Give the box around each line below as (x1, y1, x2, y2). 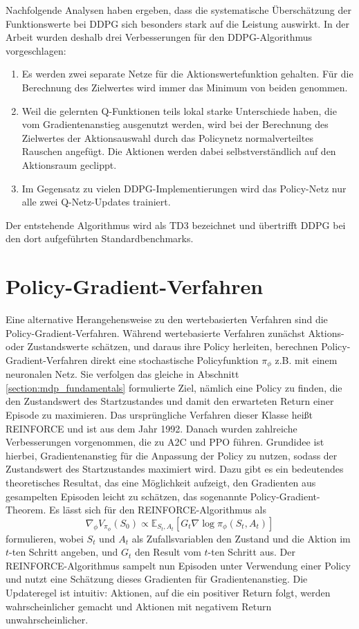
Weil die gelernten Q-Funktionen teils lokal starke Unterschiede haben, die (21, 103, 337, 118)
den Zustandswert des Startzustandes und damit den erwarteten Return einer (6, 394, 334, 408)
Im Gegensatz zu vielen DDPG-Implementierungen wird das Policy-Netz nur (21, 181, 347, 195)
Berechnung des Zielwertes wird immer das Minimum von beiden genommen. (21, 80, 348, 94)
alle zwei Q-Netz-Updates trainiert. (21, 194, 171, 209)
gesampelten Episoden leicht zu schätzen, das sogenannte (6, 489, 247, 503)
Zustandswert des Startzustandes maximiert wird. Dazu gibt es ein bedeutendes (6, 462, 344, 476)
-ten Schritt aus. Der (208, 545, 295, 559)
